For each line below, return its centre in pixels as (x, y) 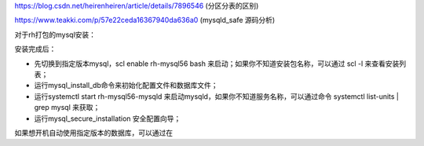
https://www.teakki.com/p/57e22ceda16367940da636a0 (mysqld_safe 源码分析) (145, 20)
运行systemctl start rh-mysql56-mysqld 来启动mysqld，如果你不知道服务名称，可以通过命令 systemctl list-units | (217, 96)
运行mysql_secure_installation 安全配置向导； (108, 119)
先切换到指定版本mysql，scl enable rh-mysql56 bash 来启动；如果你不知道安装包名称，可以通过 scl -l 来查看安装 (217, 64)
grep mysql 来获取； (67, 108)
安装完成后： (35, 49)
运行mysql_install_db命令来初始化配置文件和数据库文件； (126, 86)
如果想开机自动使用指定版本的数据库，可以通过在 (93, 133)
